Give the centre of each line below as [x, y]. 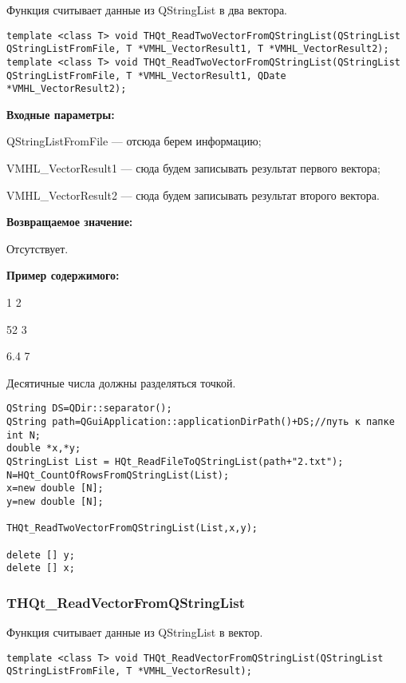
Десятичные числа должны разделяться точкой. [121, 382]
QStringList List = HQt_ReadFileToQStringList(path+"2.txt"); [175, 462]
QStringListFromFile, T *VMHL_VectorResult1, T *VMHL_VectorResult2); [198, 49]
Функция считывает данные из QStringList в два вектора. [147, 10]
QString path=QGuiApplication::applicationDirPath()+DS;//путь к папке [201, 422]
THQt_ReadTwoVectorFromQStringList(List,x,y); [132, 528]
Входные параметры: [61, 114]
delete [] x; [41, 568]
